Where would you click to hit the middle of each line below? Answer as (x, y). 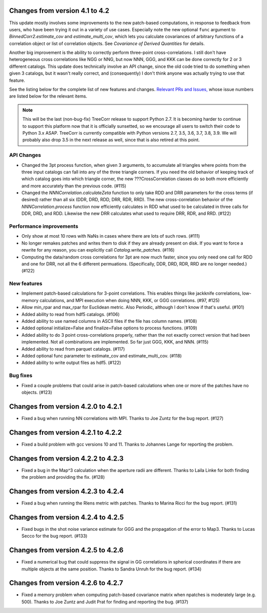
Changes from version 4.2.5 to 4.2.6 (66, 550)
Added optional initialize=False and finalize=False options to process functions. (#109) (109, 328)
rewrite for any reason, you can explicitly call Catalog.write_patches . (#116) (98, 250)
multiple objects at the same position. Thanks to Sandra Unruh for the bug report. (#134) (111, 569)
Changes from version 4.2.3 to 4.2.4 (67, 491)
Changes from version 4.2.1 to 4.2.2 (66, 433)
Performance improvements (44, 226)
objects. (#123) (37, 392)
